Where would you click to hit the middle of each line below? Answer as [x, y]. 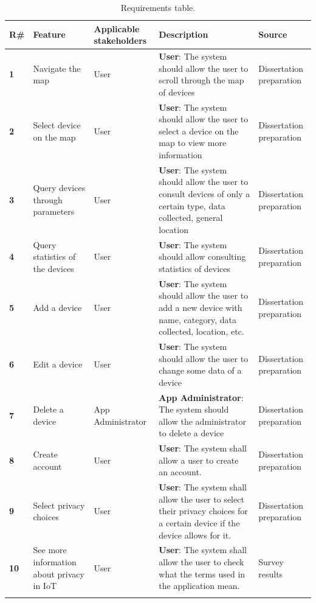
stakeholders [120, 40]
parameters [54, 211]
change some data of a [200, 370]
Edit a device [58, 364]
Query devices [59, 188]
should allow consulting [202, 256]
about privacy [59, 573]
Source [273, 34]
